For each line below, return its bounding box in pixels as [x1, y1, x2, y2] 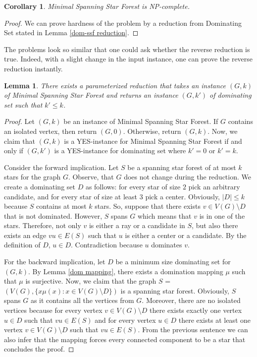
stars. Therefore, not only [4, 220, 81, 231]
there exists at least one [178, 314, 251, 325]
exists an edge [4, 230, 47, 240]
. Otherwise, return [123, 125, 181, 136]
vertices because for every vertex [4, 305, 103, 315]
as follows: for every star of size [85, 181, 181, 191]
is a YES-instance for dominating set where [54, 145, 186, 156]
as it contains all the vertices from [30, 295, 134, 305]
